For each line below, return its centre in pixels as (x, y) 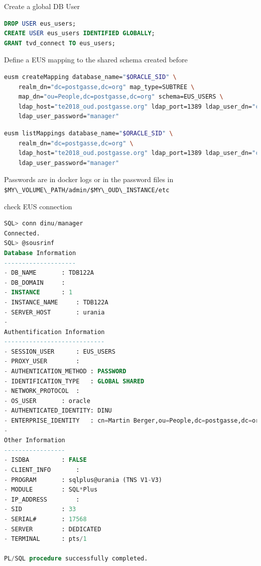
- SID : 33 (40, 509)
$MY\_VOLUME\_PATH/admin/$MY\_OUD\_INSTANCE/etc (87, 190)
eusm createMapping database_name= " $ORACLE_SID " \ (90, 77)
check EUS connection (38, 206)
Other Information (35, 440)
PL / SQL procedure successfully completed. (76, 559)
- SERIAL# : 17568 (45, 519)
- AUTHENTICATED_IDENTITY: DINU (58, 411)
